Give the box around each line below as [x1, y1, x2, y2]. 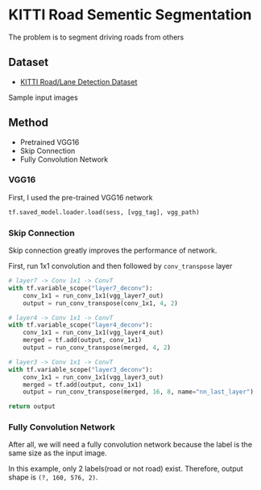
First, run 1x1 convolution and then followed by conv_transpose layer [8, 261, 233, 271]
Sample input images [8, 93, 78, 102]
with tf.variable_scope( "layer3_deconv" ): [8, 365, 153, 373]
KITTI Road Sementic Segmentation [8, 6, 252, 24]
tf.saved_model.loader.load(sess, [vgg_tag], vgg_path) [8, 208, 200, 216]
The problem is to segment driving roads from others [8, 32, 184, 42]
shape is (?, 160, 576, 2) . [8, 472, 98, 482]
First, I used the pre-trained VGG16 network [8, 192, 153, 202]
